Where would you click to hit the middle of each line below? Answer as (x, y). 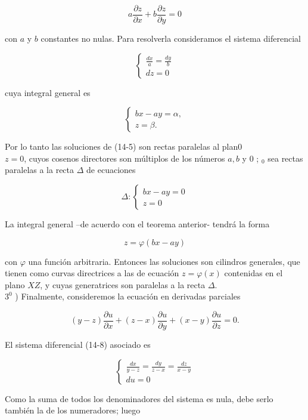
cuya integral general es (48, 92)
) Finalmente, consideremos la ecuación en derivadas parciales (128, 296)
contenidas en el (253, 273)
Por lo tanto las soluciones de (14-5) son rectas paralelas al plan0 (124, 146)
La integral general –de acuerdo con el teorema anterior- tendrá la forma (137, 224)
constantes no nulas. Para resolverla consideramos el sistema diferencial (171, 38)
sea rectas (285, 158)
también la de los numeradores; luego (73, 410)
